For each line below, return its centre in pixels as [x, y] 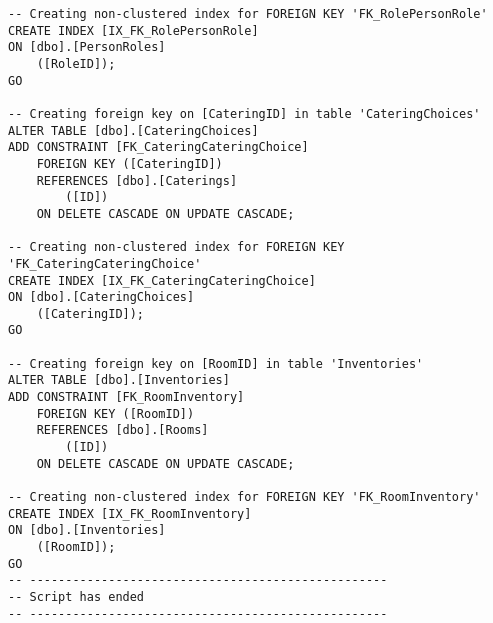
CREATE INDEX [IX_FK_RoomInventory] [130, 513]
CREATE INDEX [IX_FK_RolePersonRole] [133, 30]
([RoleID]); [76, 63]
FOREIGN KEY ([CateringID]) [129, 163]
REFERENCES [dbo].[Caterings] [137, 180]
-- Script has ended [76, 596]
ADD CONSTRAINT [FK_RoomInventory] [126, 397]
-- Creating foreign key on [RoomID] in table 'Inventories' [216, 363]
